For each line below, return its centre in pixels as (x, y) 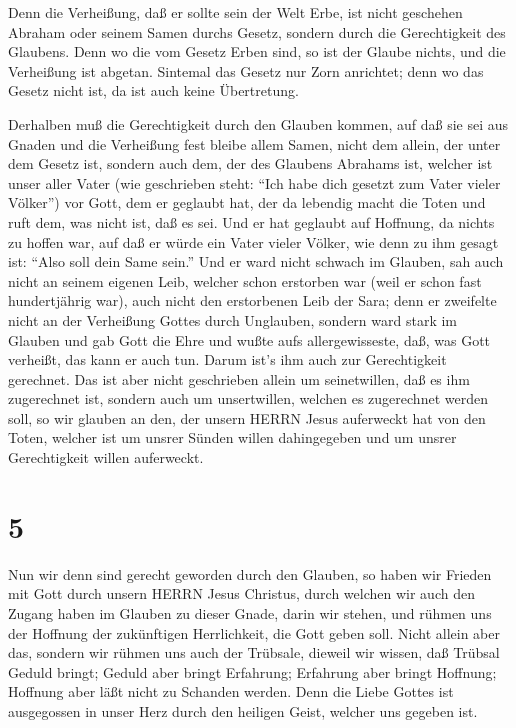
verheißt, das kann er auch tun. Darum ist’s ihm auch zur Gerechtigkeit (227, 359)
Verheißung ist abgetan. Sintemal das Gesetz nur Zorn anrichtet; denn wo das (246, 70)
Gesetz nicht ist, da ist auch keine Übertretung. (153, 90)
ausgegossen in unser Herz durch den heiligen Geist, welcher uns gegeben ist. (243, 710)
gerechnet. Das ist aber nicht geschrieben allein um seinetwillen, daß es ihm (239, 378)
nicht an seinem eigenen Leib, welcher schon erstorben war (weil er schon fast (245, 280)
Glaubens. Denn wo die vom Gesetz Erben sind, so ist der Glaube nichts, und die (257, 51)
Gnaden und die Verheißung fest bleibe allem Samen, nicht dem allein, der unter (254, 143)
